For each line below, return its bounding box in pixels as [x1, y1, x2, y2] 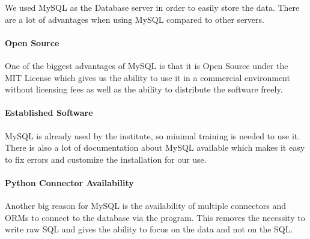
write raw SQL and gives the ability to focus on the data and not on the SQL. [5, 223, 293, 235]
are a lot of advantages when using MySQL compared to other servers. [5, 13, 264, 25]
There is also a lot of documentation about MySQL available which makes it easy [5, 141, 305, 154]
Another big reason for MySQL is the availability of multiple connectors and [5, 199, 287, 212]
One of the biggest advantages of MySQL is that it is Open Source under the [5, 59, 288, 71]
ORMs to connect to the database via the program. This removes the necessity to [5, 211, 305, 223]
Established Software [5, 106, 93, 119]
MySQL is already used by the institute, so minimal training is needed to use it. [5, 129, 300, 142]
